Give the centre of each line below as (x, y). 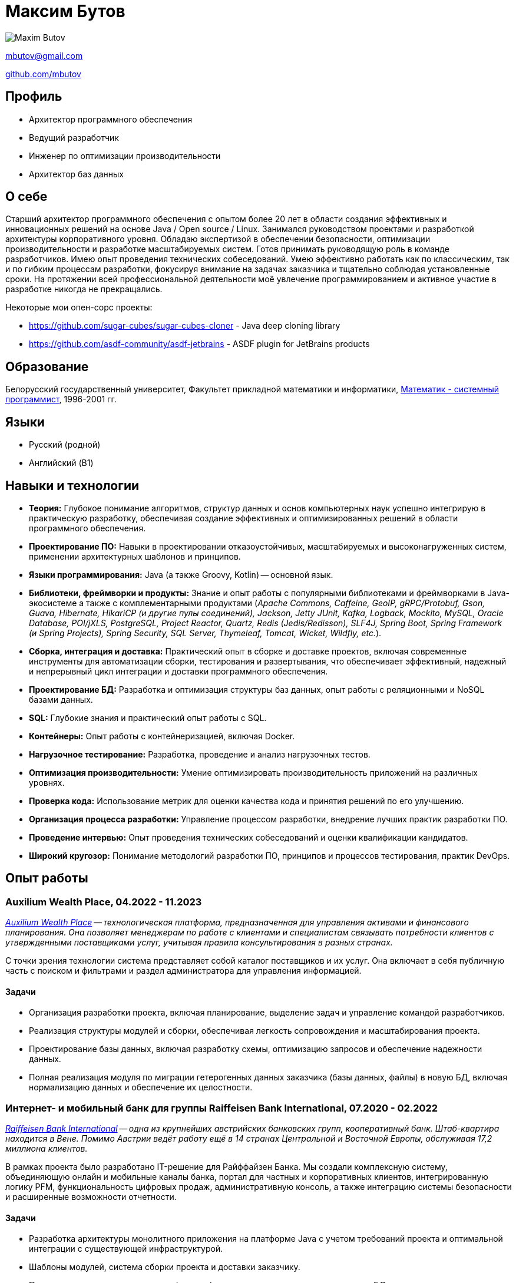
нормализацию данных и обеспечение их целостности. (141, 1087)
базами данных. (61, 699)
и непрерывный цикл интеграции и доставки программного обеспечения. (178, 671)
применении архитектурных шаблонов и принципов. (135, 556)
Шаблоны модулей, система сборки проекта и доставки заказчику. (165, 1267)
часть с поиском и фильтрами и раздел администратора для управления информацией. (183, 971)
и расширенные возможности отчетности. (91, 1197)
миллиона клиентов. (47, 1149)
